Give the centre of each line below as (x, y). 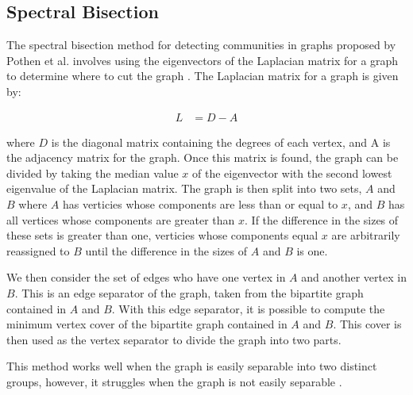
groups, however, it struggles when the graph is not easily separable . (174, 381)
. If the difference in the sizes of (322, 219)
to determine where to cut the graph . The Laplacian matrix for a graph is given (203, 76)
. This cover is (367, 324)
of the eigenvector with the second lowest (292, 173)
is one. (312, 250)
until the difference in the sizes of (166, 250)
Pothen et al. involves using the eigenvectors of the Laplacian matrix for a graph (203, 60)
